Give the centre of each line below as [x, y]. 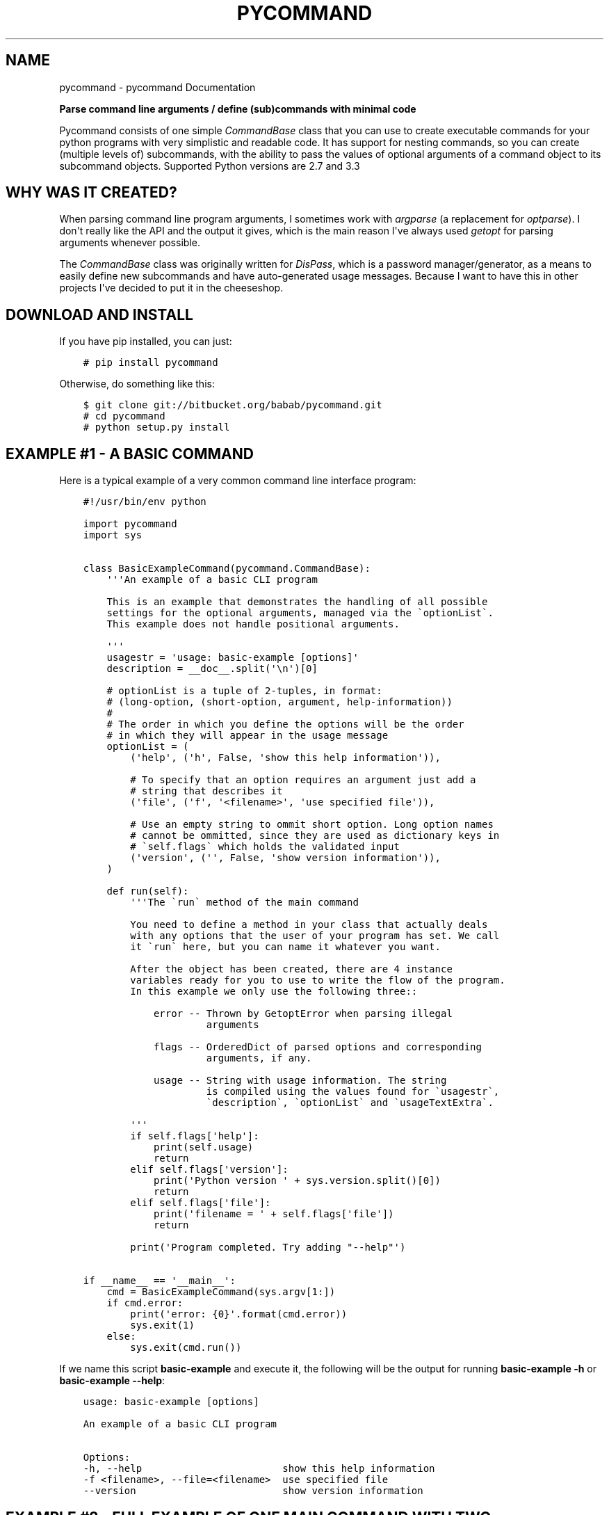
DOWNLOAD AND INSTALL [99, 314]
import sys [113, 535]
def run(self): [148, 891]
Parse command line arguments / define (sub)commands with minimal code [238, 109]
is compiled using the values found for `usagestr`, [353, 1092]
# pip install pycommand [151, 363]
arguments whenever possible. [130, 243]
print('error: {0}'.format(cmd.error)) [239, 1314]
